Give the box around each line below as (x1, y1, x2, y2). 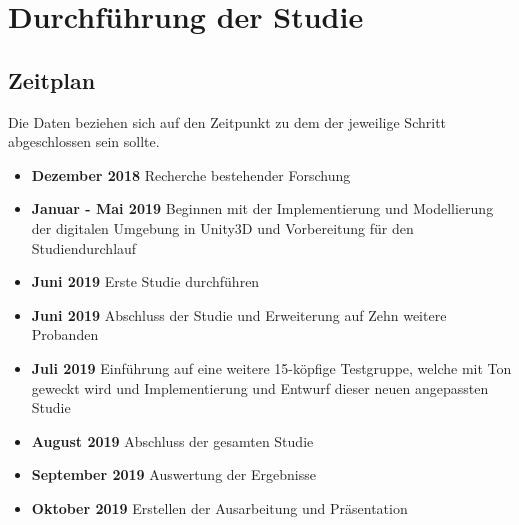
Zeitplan (8, 64, 96, 95)
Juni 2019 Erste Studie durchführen (31, 271, 260, 292)
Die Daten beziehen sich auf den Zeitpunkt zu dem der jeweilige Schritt (8, 111, 447, 132)
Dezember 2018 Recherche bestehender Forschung (31, 164, 351, 185)
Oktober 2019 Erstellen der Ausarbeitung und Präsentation (31, 497, 408, 518)
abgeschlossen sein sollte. (8, 131, 160, 152)
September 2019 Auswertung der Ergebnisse (31, 464, 316, 485)
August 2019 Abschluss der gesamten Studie (31, 430, 314, 451)
